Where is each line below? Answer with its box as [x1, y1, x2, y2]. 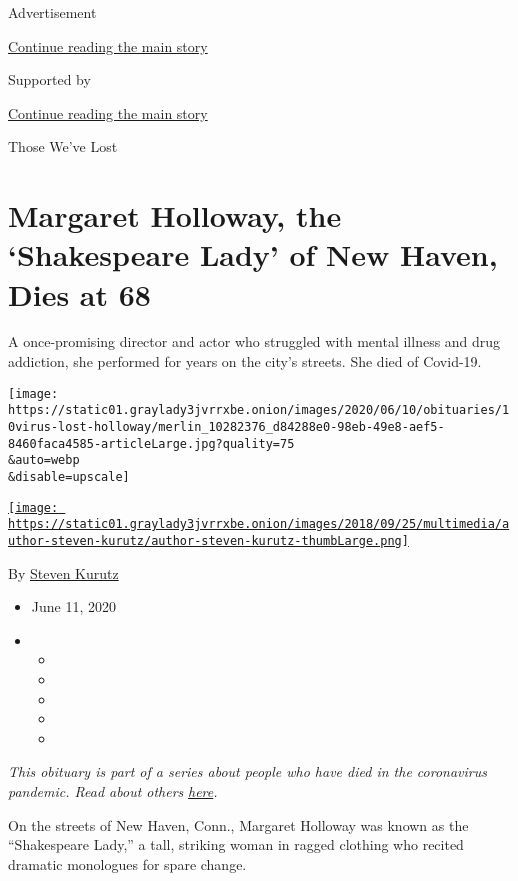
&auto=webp [8, 453, 80, 468]
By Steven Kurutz [8, 562, 119, 583]
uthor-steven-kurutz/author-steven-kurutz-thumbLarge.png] [8, 533, 409, 548]
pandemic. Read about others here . [8, 780, 218, 801]
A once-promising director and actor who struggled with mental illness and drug [8, 331, 501, 352]
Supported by [8, 69, 91, 90]
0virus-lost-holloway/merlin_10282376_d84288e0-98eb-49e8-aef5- [8, 419, 445, 434]
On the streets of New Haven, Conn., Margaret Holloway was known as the [8, 814, 469, 835]
